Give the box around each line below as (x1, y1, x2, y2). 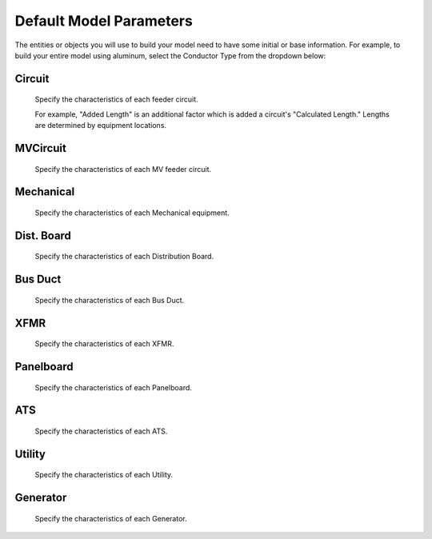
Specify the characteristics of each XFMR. (34, 339, 174, 349)
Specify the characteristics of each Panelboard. (34, 382, 192, 392)
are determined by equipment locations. (34, 121, 167, 130)
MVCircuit (14, 141, 67, 155)
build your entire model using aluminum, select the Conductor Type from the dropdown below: (14, 50, 326, 60)
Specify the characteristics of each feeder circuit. (34, 94, 199, 104)
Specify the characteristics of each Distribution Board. (34, 252, 214, 262)
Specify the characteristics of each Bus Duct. (34, 295, 185, 305)
